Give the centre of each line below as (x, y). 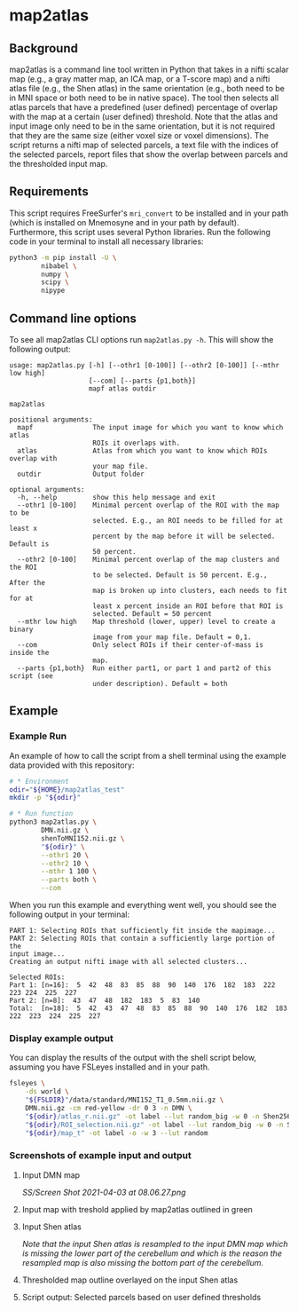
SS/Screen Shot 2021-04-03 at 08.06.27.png (104, 1192)
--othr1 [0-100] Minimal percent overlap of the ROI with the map (148, 505)
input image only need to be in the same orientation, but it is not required (142, 126)
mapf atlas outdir (122, 389)
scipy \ (55, 282)
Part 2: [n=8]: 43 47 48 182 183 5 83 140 (105, 1001)
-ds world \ (47, 1092)
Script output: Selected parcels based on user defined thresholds (141, 1297)
